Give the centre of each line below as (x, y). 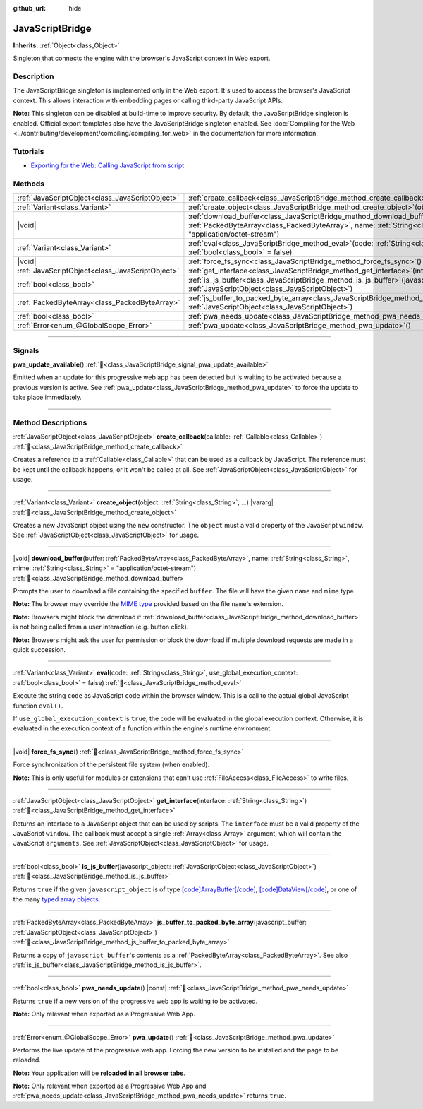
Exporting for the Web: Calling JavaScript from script (108, 165)
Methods (29, 184)
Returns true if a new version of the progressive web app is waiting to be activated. (135, 1001)
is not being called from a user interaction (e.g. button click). (101, 627)
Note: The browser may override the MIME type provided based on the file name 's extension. (148, 604)
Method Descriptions (50, 422)
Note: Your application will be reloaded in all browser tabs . (99, 1073)
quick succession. (39, 649)
